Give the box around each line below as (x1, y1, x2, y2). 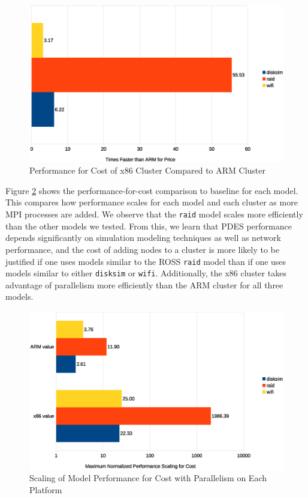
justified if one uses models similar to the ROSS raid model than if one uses (5, 255, 286, 267)
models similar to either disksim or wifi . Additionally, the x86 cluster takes (5, 267, 286, 279)
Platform (29, 483, 62, 496)
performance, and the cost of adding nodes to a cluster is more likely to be (5, 243, 280, 255)
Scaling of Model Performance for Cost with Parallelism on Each (29, 472, 267, 484)
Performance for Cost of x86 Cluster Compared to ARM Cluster (29, 164, 266, 177)
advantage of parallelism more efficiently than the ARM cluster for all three (5, 278, 283, 291)
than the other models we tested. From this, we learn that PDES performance (5, 219, 292, 232)
